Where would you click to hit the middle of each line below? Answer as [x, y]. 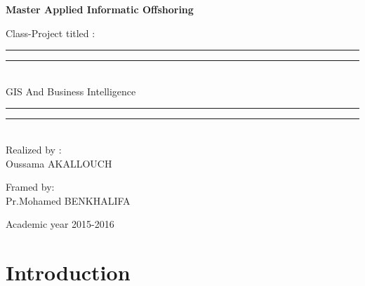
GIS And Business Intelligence [71, 91]
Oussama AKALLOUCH [59, 163]
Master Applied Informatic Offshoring [100, 9]
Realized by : [34, 149]
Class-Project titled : [51, 33]
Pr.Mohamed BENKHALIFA [68, 200]
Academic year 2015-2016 [60, 224]
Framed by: [30, 187]
